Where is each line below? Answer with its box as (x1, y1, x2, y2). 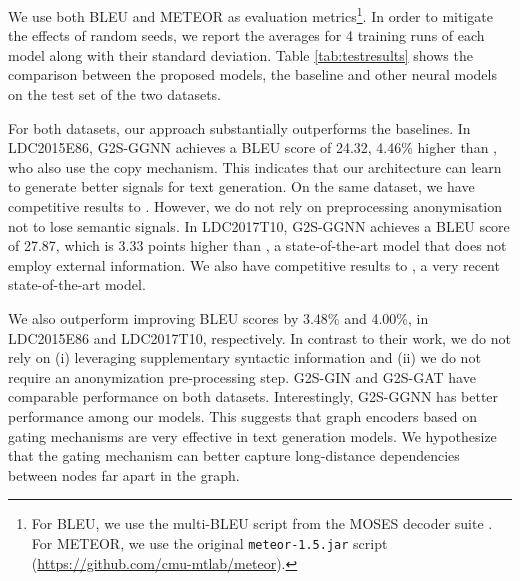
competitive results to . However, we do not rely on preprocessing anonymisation (8, 196, 503, 216)
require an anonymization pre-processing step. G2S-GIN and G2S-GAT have (8, 366, 476, 387)
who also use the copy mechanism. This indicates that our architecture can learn (8, 156, 502, 177)
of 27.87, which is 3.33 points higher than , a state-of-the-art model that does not (8, 235, 507, 256)
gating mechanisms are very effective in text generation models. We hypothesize (8, 425, 497, 446)
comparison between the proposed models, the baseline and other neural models (8, 64, 497, 85)
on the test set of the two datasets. (8, 84, 221, 105)
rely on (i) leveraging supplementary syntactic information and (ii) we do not (8, 347, 481, 368)
